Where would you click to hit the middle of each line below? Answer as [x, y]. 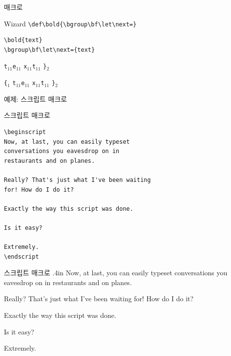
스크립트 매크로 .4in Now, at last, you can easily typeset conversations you [116, 273]
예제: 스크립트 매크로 [36, 99]
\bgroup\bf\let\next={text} [50, 50]
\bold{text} [23, 40]
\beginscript [25, 132]
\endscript [21, 256]
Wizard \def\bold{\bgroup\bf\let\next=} [70, 23]
